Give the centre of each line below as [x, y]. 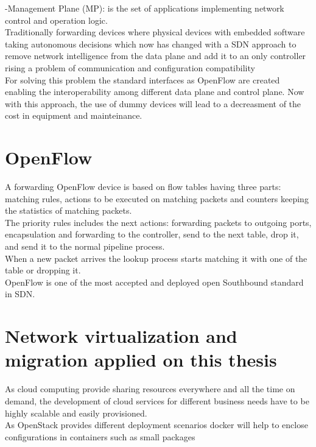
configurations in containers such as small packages [100, 436]
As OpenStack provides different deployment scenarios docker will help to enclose [156, 425]
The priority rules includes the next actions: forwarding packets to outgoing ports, [158, 222]
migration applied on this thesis [141, 360]
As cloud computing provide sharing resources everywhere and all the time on [150, 389]
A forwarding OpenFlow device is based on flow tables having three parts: [143, 187]
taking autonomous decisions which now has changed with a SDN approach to [151, 44]
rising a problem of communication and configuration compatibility [130, 67]
